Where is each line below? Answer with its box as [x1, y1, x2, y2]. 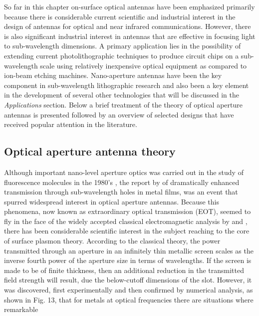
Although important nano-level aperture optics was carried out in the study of [4, 166, 244, 177]
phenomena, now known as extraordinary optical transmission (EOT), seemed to [4, 206, 251, 216]
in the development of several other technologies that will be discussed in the [4, 89, 239, 100]
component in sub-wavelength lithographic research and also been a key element [4, 79, 249, 90]
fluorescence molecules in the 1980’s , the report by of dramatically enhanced [4, 176, 240, 187]
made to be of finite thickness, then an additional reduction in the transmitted [4, 264, 245, 275]
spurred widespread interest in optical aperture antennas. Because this [4, 196, 220, 206]
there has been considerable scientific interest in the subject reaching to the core [4, 225, 250, 236]
